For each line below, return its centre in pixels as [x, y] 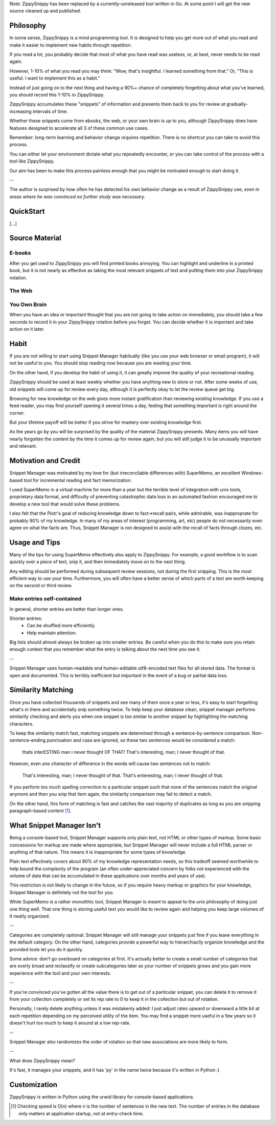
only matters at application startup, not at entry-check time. [81, 1113]
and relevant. [23, 446]
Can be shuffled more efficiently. [61, 626]
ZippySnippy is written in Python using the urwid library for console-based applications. [102, 1097]
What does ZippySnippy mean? [42, 1060]
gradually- [237, 104]
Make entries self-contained [45, 599]
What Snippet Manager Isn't [55, 826]
